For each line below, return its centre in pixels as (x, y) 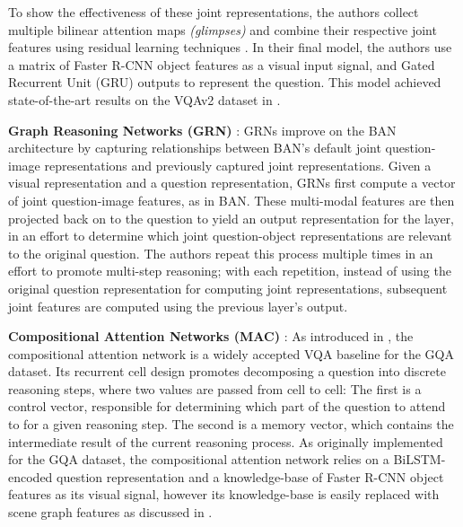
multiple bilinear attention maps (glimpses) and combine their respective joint (223, 29)
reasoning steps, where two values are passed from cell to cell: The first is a (215, 388)
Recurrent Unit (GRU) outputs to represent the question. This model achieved (225, 82)
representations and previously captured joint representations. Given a (238, 165)
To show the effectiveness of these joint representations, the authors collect (214, 12)
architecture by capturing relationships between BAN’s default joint (195, 148)
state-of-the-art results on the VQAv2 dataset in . (144, 99)
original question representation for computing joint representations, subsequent (228, 288)
